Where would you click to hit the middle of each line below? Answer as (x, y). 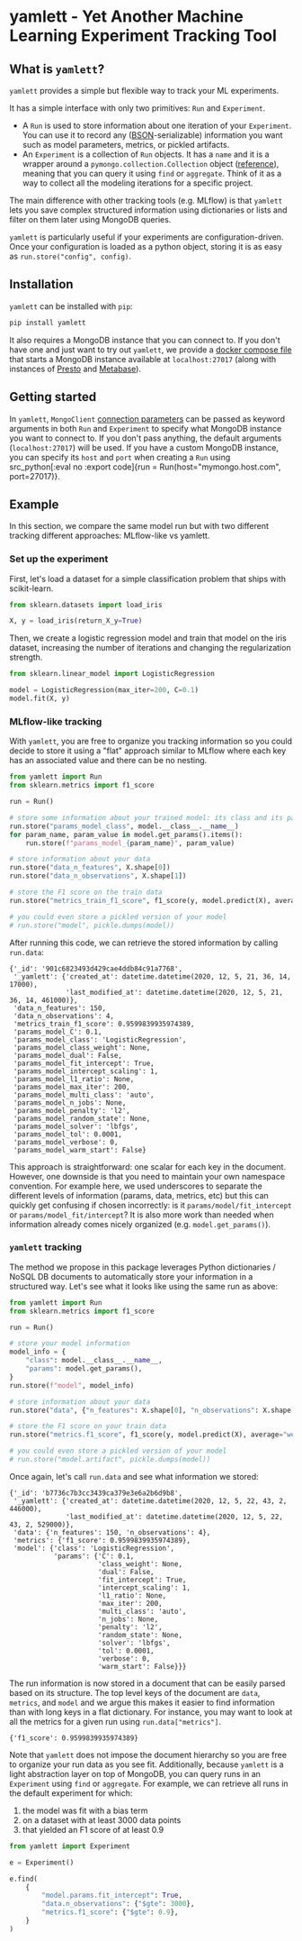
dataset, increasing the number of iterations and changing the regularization (150, 648)
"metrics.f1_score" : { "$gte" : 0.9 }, (110, 1912)
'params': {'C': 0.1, (94, 1556)
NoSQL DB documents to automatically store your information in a (131, 1276)
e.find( (24, 1879)
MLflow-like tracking (56, 721)
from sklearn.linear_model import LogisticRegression (112, 674)
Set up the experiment (59, 559)
